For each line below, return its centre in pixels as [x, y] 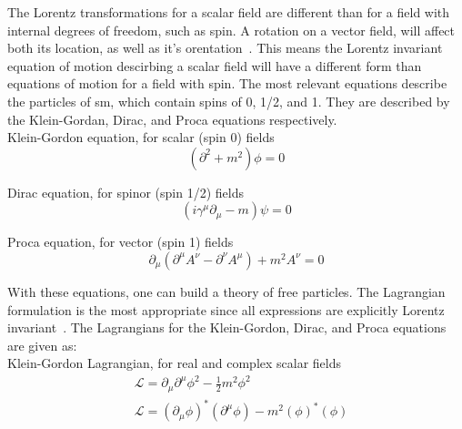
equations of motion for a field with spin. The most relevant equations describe [227, 83]
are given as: [42, 345]
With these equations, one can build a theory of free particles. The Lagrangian [226, 291]
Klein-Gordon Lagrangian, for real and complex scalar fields [175, 363]
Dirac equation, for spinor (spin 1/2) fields [126, 192]
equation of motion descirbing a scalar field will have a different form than [215, 65]
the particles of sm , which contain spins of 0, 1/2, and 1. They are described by [229, 101]
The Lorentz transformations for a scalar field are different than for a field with [229, 12]
